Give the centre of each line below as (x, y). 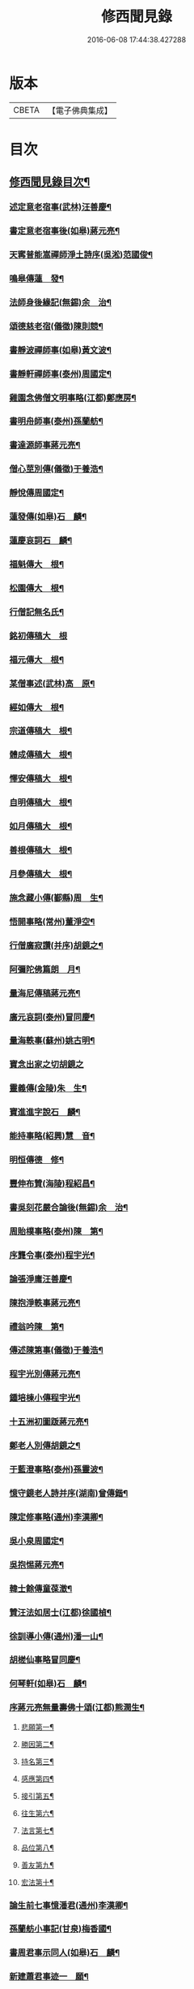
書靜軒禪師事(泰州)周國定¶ (61, 374)
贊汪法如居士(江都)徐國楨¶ (61, 1612)
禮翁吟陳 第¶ (36, 1326)
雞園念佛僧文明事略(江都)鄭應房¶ (73, 397)
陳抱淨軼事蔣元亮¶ (45, 1303)
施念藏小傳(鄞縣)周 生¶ (56, 897)
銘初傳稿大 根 (38, 636)
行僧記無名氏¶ (36, 612)
